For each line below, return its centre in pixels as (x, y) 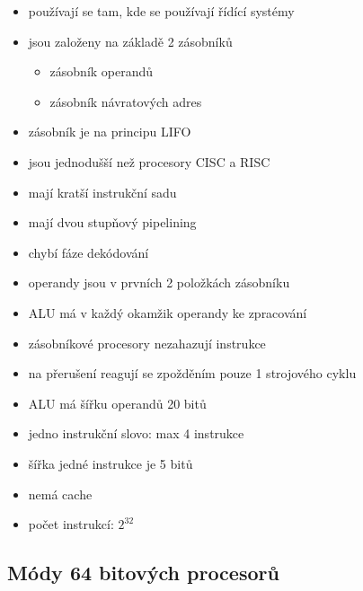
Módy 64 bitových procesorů (143, 573)
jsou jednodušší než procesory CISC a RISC (149, 161)
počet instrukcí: (71, 524)
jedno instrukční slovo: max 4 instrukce (136, 433)
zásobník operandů (102, 71)
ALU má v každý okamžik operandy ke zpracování (168, 312)
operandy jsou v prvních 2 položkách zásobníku (159, 282)
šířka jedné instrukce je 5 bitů (111, 463)
